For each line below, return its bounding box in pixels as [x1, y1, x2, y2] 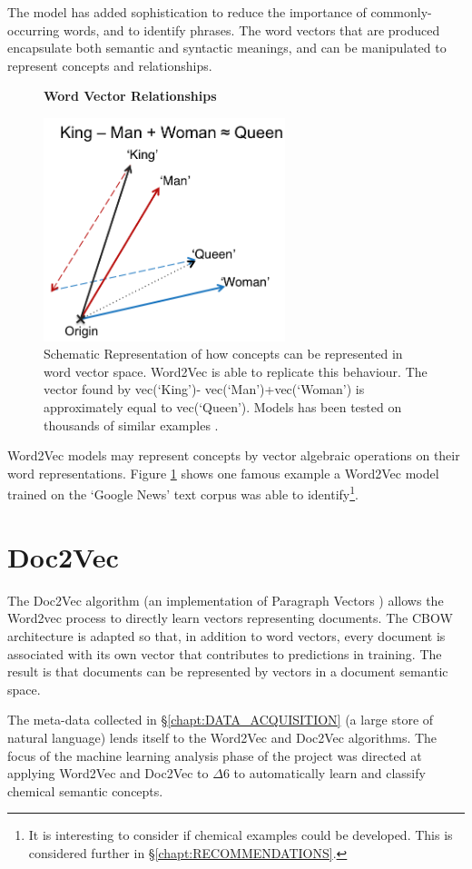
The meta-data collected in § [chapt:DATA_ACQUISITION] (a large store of [7, 710, 434, 729]
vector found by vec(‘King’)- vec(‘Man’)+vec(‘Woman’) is [44, 380, 365, 399]
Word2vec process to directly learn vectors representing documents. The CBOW [7, 608, 453, 627]
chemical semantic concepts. [7, 781, 163, 800]
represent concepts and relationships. [7, 55, 212, 74]
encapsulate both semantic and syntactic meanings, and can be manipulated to [7, 38, 447, 57]
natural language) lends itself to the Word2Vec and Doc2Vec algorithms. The [7, 727, 438, 746]
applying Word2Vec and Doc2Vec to [7, 764, 209, 783]
